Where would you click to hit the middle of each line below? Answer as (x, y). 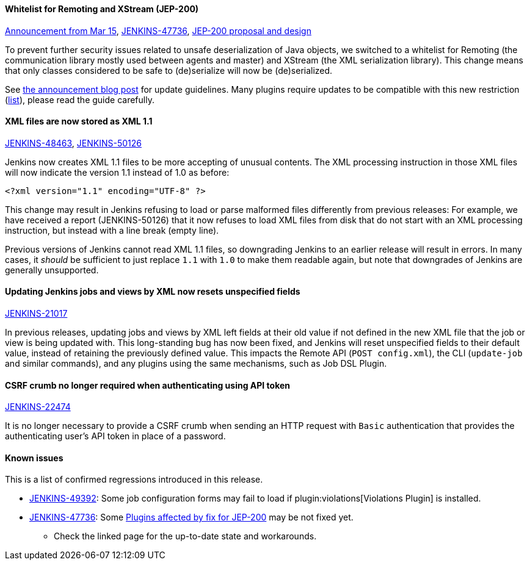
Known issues (34, 458)
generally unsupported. (52, 270)
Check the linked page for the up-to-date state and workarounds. (185, 536)
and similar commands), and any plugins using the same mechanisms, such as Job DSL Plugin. (196, 364)
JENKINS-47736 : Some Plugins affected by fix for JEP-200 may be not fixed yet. (191, 517)
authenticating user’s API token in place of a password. (115, 436)
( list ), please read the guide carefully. (80, 99)
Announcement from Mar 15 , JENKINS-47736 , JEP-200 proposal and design (158, 31)
